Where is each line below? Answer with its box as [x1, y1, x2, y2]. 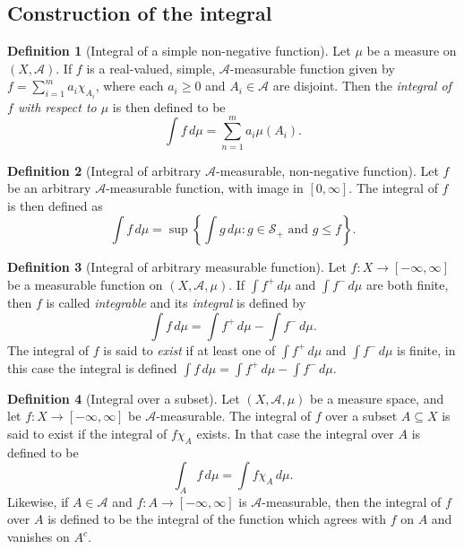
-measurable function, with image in [106, 179, 304, 197]
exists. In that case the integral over [196, 423, 394, 442]
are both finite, [365, 274, 449, 293]
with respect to [17, 97, 97, 116]
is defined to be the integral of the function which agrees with [47, 510, 386, 528]
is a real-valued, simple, [86, 58, 216, 77]
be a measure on [366, 41, 457, 60]
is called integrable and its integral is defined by [46, 292, 306, 311]
